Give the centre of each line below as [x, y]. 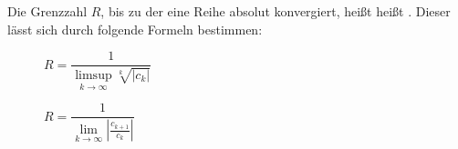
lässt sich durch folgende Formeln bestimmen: [135, 29]
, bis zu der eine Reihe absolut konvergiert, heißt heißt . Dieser [276, 11]
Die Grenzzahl [47, 11]
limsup [94, 75]
